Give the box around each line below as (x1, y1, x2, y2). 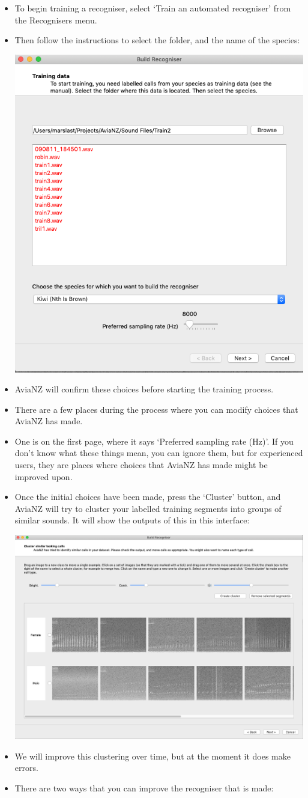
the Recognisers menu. (14, 13, 97, 26)
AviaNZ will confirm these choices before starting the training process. (14, 383, 274, 395)
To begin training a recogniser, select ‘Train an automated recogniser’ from (14, 2, 291, 14)
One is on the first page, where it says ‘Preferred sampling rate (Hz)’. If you (14, 434, 294, 447)
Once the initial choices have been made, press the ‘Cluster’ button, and (14, 490, 281, 503)
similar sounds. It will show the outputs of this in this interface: (14, 514, 250, 526)
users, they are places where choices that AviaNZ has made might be (14, 458, 268, 471)
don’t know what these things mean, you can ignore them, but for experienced (14, 446, 303, 459)
